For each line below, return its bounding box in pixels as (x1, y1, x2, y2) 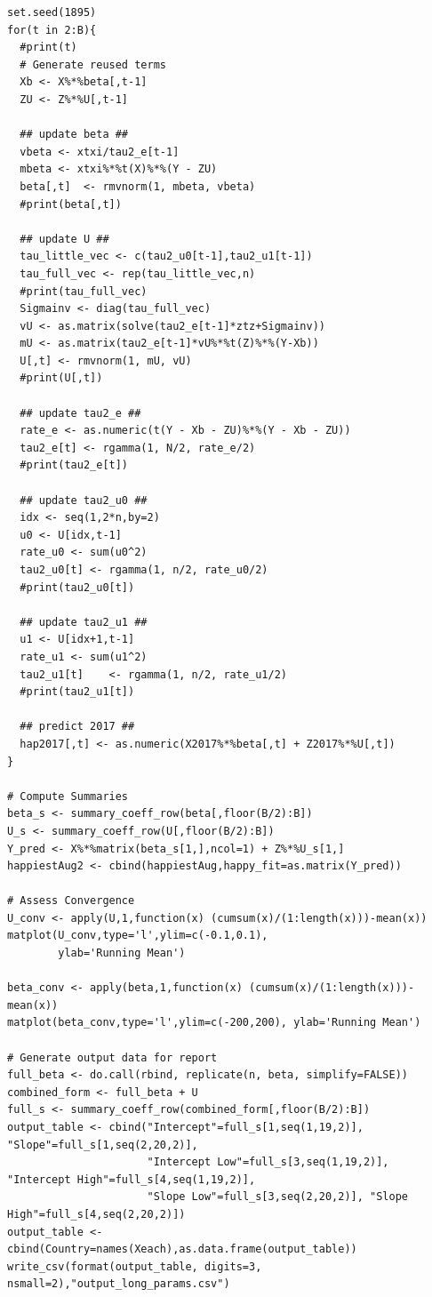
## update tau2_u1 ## (20, 615, 148, 628)
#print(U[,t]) (20, 372, 103, 385)
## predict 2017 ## (20, 720, 135, 733)
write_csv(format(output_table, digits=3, (7, 1260, 262, 1273)
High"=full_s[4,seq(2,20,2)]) (7, 1207, 186, 1221)
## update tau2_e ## (20, 406, 141, 420)
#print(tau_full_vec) (20, 284, 148, 298)
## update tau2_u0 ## (20, 493, 148, 507)
